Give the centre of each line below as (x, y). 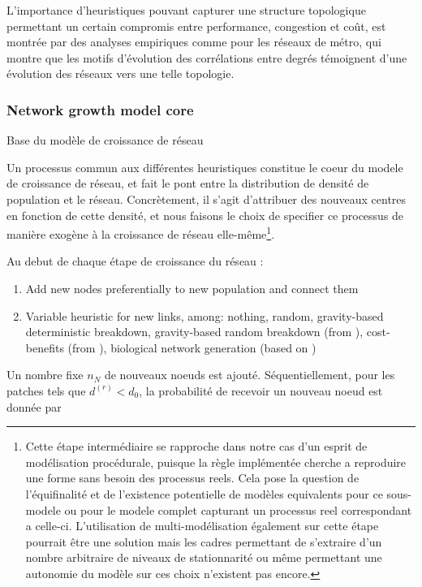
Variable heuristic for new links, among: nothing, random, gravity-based (205, 315)
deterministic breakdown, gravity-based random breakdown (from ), (194, 332)
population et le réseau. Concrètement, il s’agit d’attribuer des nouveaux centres (207, 199)
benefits (45, 347)
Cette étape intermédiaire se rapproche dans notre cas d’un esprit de (196, 446)
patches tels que (46, 390)
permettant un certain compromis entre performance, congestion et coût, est (196, 26)
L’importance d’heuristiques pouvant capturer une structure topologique (186, 10)
